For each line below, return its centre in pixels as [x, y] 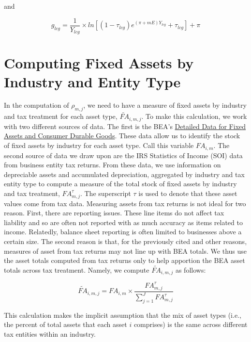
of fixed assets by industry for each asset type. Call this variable [99, 145]
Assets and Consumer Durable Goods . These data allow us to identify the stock [122, 136]
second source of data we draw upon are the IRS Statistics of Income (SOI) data [123, 155]
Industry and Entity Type [92, 82]
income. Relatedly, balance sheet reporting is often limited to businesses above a [123, 232]
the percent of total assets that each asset [66, 324]
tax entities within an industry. [50, 334]
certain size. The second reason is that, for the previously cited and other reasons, [125, 241]
